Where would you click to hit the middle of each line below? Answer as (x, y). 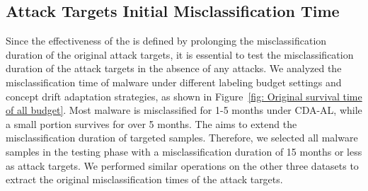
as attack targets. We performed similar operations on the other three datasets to (182, 165)
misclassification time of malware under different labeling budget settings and (174, 82)
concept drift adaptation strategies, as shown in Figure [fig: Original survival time (184, 96)
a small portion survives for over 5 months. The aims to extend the (151, 123)
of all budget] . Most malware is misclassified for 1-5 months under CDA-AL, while (184, 110)
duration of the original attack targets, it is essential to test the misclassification (180, 54)
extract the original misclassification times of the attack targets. (144, 179)
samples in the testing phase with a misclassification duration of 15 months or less (184, 151)
